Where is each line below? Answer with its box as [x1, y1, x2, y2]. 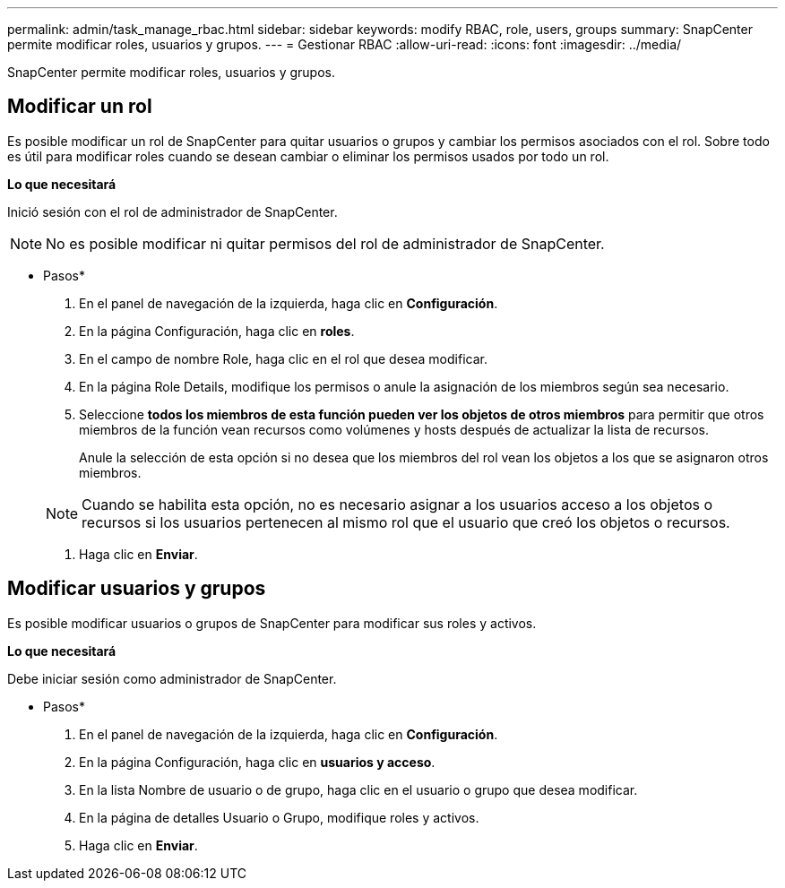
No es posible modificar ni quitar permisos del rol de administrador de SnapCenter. [46, 234, 605, 253]
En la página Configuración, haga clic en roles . [79, 323, 355, 339]
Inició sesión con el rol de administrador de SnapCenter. [7, 203, 338, 220]
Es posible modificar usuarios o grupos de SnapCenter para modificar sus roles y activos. [7, 615, 537, 631]
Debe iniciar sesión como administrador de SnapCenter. [7, 670, 337, 686]
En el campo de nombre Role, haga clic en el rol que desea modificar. [79, 350, 487, 366]
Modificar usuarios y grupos [7, 577, 266, 600]
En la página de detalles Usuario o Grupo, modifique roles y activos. [79, 809, 479, 825]
